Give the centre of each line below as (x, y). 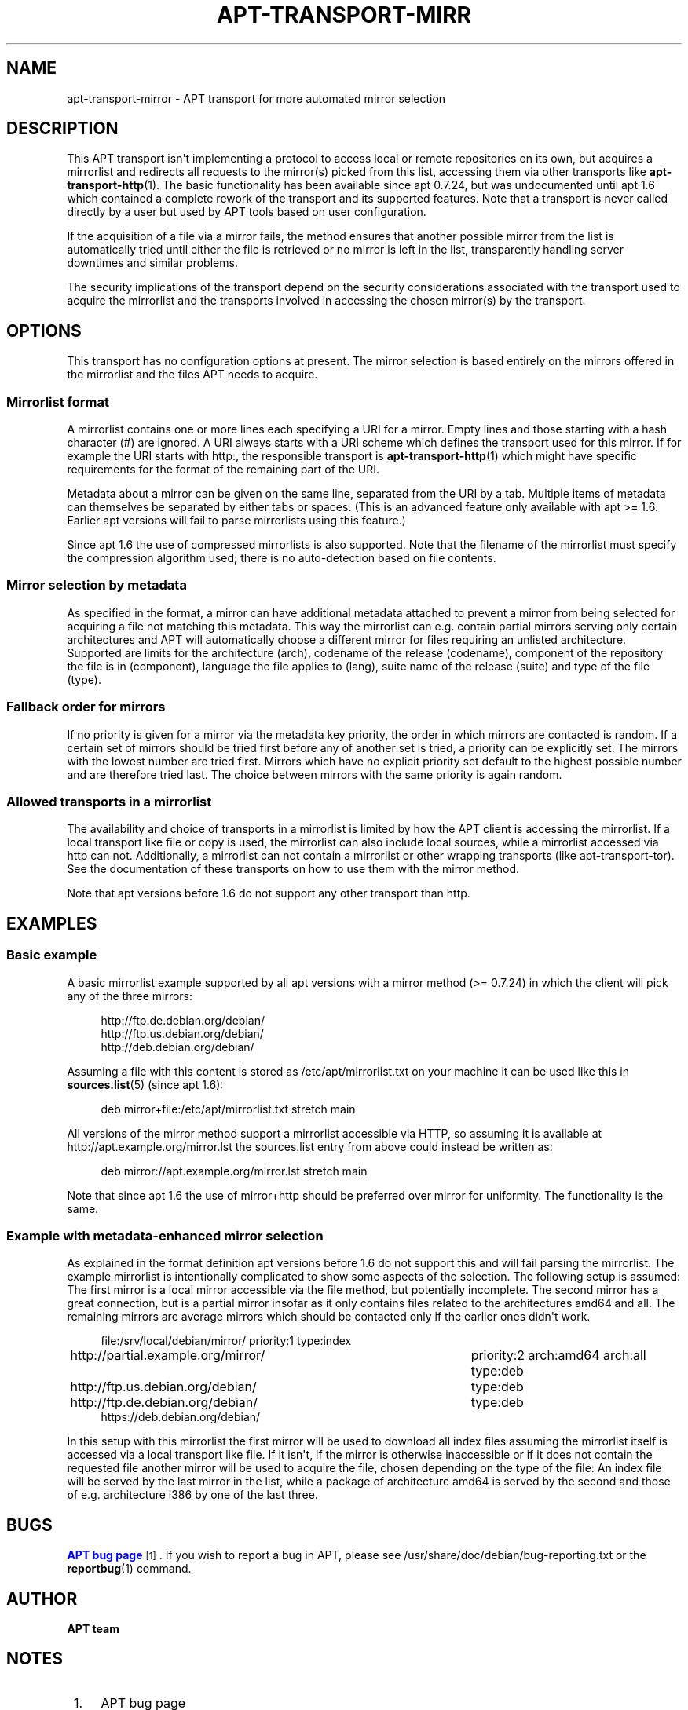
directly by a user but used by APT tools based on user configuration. (247, 212)
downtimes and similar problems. (152, 263)
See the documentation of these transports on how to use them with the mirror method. (293, 869)
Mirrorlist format (58, 402)
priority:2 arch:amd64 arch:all (558, 1356)
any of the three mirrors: (130, 996)
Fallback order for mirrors (86, 707)
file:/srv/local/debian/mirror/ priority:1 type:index (226, 1341)
